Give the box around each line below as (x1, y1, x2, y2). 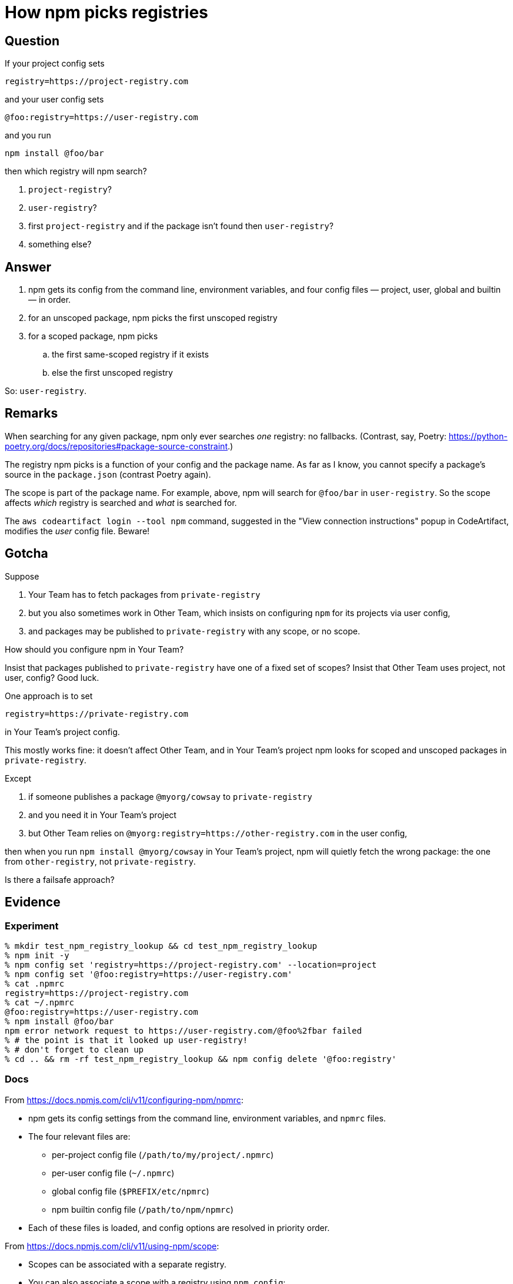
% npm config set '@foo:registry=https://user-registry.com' (5, 969, 292, 979)
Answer (5, 259, 52, 274)
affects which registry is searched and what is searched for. (5, 497, 237, 508)
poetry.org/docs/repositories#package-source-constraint (5, 441, 228, 451)
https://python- (448, 431, 508, 441)
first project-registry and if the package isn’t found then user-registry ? (28, 221, 334, 231)
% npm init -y (5, 950, 69, 960)
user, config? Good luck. (5, 672, 99, 683)
